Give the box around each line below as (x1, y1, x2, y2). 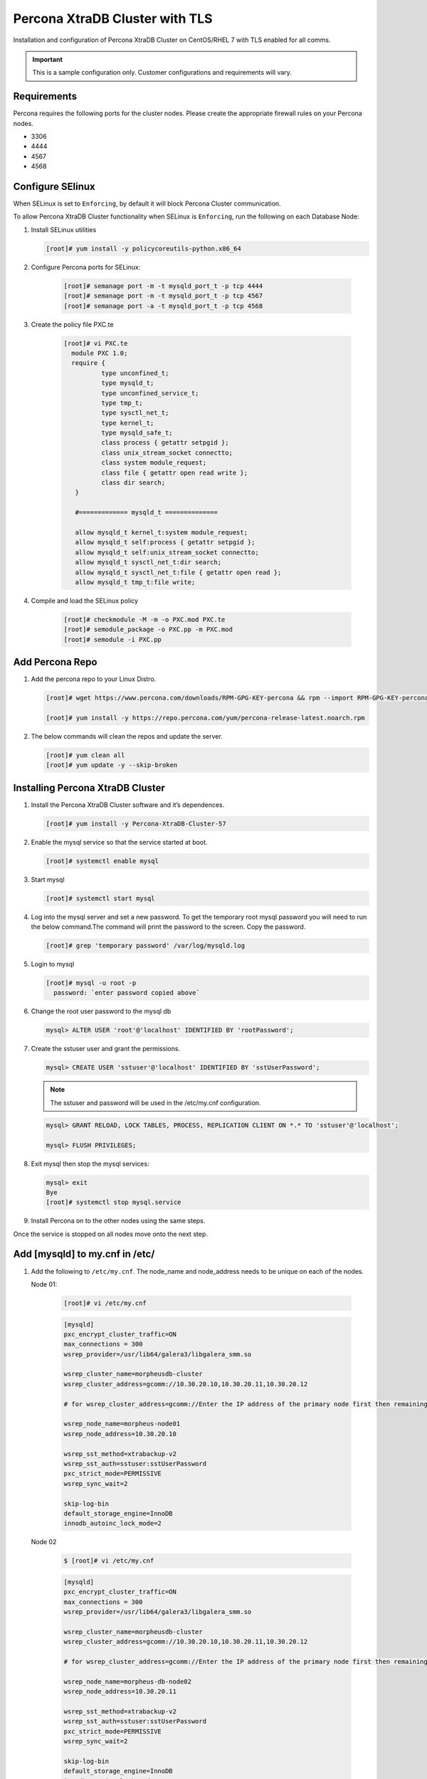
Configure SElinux (13, 181, 95, 192)
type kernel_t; (100, 418, 154, 427)
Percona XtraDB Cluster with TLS (13, 11, 213, 26)
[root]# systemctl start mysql (46, 894, 156, 902)
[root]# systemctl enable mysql (46, 857, 159, 865)
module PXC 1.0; (71, 349, 128, 357)
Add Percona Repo (13, 656, 97, 668)
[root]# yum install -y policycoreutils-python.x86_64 (46, 244, 241, 253)
